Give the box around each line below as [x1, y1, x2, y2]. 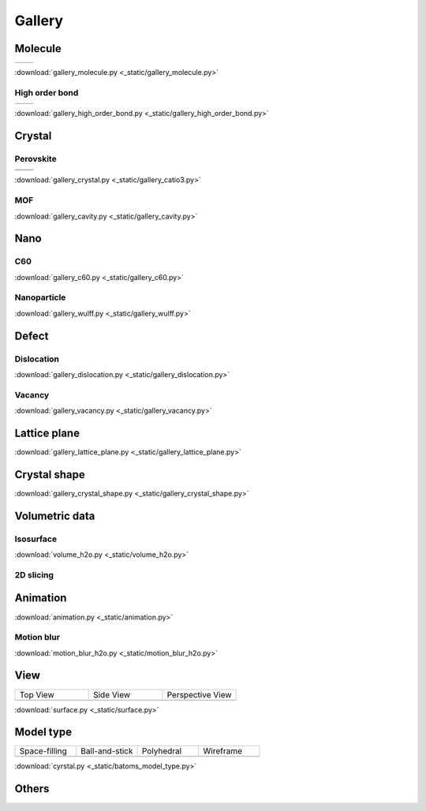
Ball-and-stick [80, 746, 133, 757]
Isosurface [14, 533, 58, 544]
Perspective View [166, 689, 232, 700]
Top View [19, 689, 54, 700]
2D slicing [14, 569, 54, 580]
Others [14, 782, 50, 796]
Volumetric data [14, 509, 95, 522]
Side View [93, 689, 131, 700]
